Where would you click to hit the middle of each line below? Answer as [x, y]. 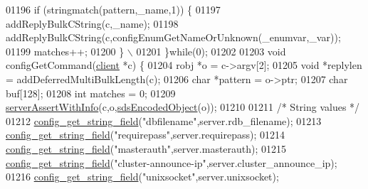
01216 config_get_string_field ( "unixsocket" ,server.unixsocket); [142, 177]
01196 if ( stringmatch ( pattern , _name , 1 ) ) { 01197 [113, 9]
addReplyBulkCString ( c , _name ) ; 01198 [92, 23]
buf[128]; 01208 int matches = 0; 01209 [91, 93]
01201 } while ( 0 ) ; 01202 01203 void [211, 51]
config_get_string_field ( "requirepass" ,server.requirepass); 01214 [145, 135]
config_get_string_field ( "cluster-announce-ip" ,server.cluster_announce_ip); [172, 162]
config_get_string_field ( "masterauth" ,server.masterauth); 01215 [146, 148]
